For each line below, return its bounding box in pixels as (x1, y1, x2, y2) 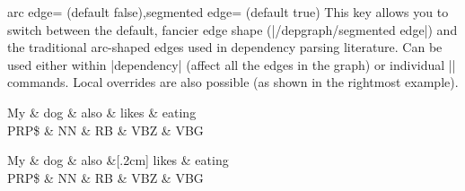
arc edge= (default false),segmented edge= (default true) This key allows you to (7, 3, 449, 21)
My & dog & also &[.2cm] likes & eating (7, 151, 229, 169)
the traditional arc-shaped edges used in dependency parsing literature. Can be (7, 38, 443, 56)
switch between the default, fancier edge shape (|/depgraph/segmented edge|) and (7, 20, 458, 39)
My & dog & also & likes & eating (7, 102, 197, 121)
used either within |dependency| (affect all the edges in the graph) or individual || (7, 55, 456, 74)
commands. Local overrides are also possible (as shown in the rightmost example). (7, 73, 459, 91)
